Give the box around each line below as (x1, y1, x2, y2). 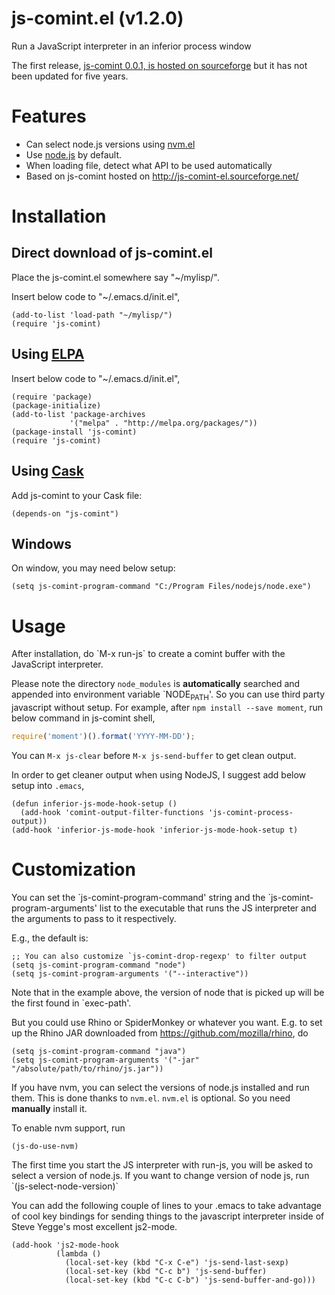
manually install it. (11, 1102, 88, 1114)
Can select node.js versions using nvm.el (25, 138, 196, 150)
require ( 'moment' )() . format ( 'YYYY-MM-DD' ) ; (11, 732, 196, 742)
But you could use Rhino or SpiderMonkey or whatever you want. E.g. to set (11, 1016, 323, 1028)
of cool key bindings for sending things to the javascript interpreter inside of (11, 1210, 325, 1222)
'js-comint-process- (207, 807, 294, 817)
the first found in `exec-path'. (11, 997, 132, 1009)
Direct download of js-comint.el (11, 245, 213, 262)
